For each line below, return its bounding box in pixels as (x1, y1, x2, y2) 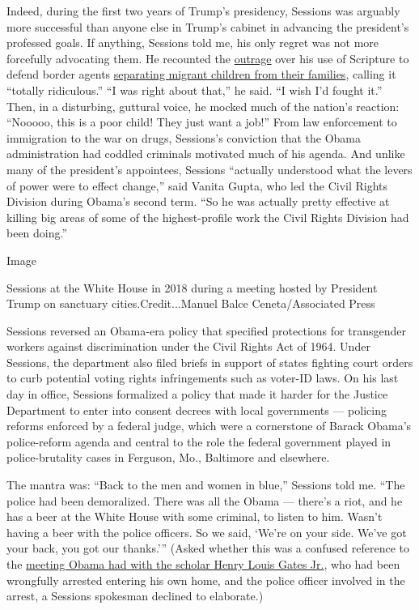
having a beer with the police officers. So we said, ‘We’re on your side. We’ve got (6, 523, 407, 540)
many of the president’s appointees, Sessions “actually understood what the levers (6, 160, 413, 177)
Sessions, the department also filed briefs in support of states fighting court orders (6, 353, 413, 370)
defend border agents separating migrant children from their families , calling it (6, 66, 396, 83)
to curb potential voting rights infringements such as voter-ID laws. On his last (6, 369, 399, 386)
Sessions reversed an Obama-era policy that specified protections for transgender (6, 322, 406, 339)
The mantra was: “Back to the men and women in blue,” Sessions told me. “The (6, 476, 405, 493)
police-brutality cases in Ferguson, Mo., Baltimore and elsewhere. (6, 449, 330, 466)
